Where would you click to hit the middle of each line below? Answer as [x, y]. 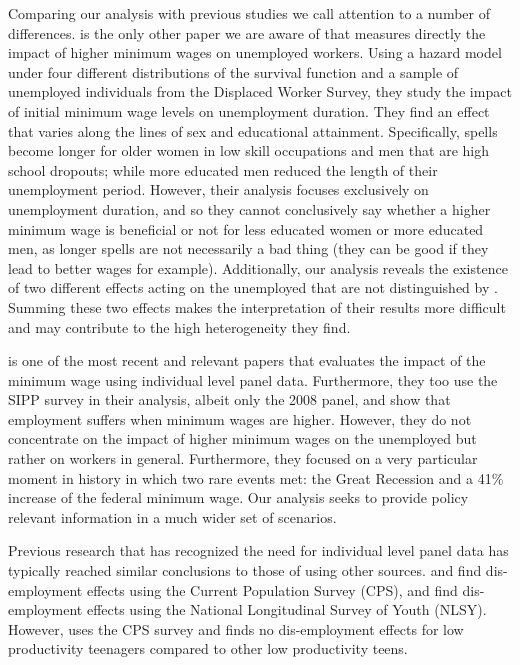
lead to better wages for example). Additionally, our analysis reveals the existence [258, 267]
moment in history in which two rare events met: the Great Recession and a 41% [256, 477]
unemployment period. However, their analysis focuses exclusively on [218, 189]
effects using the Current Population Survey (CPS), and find [272, 589]
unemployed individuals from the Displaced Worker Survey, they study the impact [260, 91]
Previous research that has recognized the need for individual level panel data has [258, 550]
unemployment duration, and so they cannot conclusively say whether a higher [249, 208]
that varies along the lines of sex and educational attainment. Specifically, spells [253, 130]
